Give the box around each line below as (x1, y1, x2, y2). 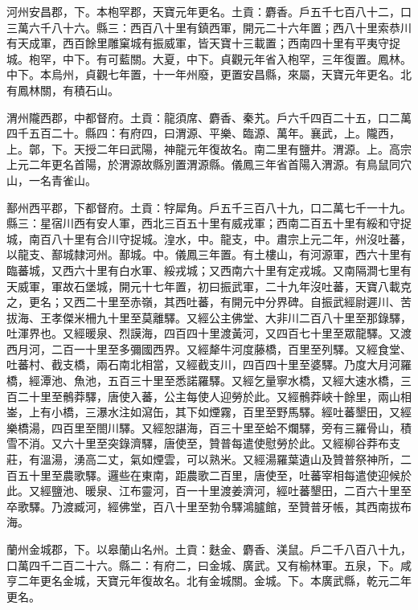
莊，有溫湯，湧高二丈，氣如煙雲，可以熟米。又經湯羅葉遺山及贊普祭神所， (6, 451, 400, 468)
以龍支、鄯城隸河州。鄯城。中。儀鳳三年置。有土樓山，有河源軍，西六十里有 (6, 246, 412, 263)
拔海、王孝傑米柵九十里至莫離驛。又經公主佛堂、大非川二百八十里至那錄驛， (6, 309, 412, 325)
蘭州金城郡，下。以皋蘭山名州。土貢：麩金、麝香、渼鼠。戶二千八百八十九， (6, 541, 412, 557)
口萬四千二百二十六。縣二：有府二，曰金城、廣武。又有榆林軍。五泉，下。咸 (6, 556, 412, 573)
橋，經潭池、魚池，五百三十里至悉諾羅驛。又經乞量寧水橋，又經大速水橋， (6, 372, 400, 389)
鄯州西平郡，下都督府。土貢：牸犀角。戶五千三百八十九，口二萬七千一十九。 (6, 199, 412, 215)
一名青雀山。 (28, 171, 96, 188)
